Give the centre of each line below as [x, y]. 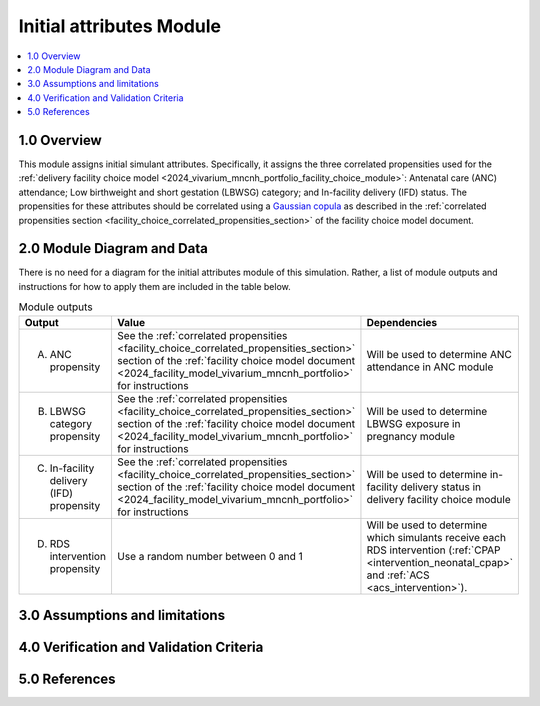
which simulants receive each [436, 537]
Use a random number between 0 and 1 [210, 556]
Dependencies [402, 322]
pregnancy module [410, 436]
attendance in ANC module [430, 367]
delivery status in [441, 487]
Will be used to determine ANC [439, 354]
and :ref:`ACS [398, 575]
